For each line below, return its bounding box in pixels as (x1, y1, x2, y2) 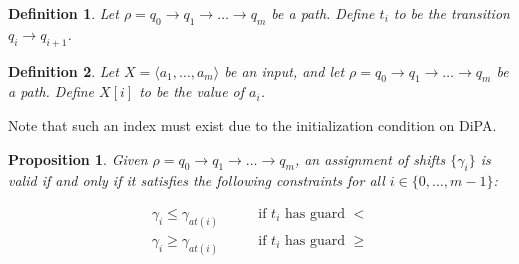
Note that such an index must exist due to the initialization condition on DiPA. (8, 114, 497, 135)
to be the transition (393, 3, 510, 23)
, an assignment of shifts (294, 148, 446, 169)
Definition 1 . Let (8, 3, 119, 23)
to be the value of (139, 81, 245, 102)
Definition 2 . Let (8, 60, 119, 81)
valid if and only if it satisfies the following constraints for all (8, 170, 385, 191)
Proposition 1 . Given (8, 148, 148, 169)
